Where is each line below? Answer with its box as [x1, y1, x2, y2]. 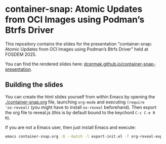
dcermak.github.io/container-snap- [83, 61, 156, 67]
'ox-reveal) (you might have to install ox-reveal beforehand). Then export [5, 104, 157, 110]
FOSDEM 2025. [5, 51, 37, 57]
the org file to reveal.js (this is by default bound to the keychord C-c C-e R [5, 109, 156, 115]
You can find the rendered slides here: [5, 61, 83, 67]
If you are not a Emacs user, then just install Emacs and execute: [5, 124, 136, 130]
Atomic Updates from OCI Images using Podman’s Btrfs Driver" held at [5, 46, 148, 52]
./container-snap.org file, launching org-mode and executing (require [5, 99, 145, 105]
